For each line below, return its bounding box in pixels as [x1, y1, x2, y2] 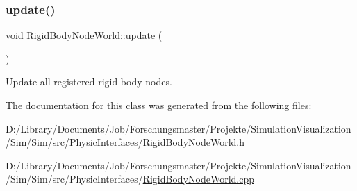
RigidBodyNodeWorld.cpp [142, 172, 254, 186]
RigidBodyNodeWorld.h [142, 135, 244, 149]
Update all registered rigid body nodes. [6, 74, 172, 89]
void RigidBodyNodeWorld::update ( [6, 28, 163, 42]
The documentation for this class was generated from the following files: [6, 98, 312, 112]
